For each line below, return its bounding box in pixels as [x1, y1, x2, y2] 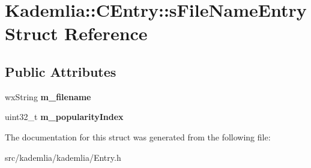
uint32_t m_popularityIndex [5, 110, 124, 123]
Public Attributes [5, 62, 116, 80]
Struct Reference [5, 21, 148, 46]
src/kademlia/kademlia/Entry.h [5, 151, 121, 163]
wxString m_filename [5, 90, 91, 103]
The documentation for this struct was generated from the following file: [5, 130, 271, 143]
